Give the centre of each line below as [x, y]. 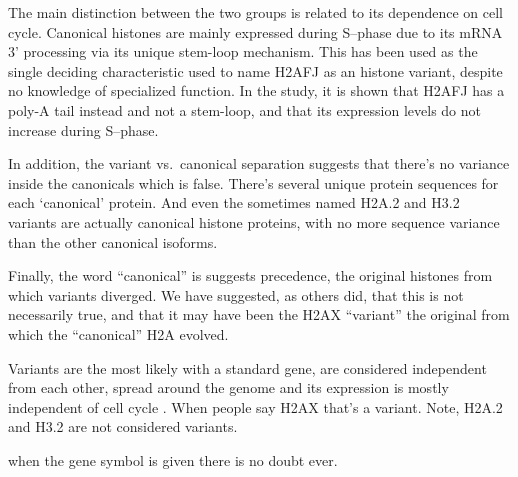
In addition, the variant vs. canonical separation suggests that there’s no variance [259, 163]
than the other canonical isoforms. [113, 241]
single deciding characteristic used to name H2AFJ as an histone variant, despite [255, 70]
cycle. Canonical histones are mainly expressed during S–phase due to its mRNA [255, 31]
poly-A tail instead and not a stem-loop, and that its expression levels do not [245, 109]
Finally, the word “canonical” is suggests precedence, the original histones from [250, 275]
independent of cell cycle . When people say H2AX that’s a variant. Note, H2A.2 [255, 406]
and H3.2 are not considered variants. [123, 426]
